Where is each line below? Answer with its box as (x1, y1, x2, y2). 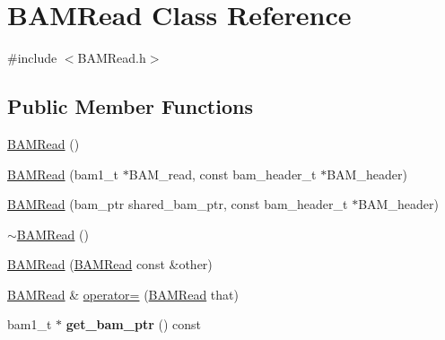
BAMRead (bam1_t (7, 164, 119, 183)
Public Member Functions (7, 92, 253, 120)
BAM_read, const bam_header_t (128, 164, 317, 183)
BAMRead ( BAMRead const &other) (7, 255, 213, 274)
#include (7, 48, 57, 67)
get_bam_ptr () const (65, 315, 201, 334)
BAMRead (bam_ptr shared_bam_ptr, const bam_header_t (7, 195, 348, 214)
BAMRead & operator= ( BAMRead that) (7, 284, 239, 303)
